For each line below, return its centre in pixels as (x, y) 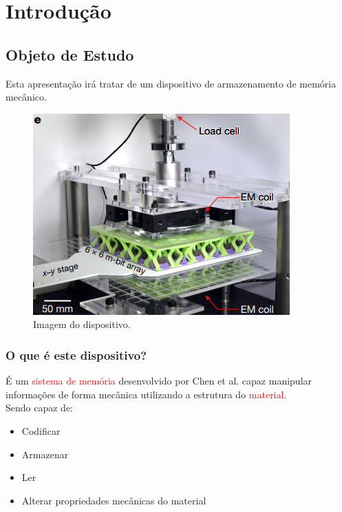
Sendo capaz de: (39, 408)
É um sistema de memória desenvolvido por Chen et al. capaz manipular (159, 381)
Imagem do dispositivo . (82, 324)
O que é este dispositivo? (76, 355)
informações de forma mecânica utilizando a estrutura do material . (146, 394)
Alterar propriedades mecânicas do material (114, 500)
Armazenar (45, 454)
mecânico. (26, 97)
